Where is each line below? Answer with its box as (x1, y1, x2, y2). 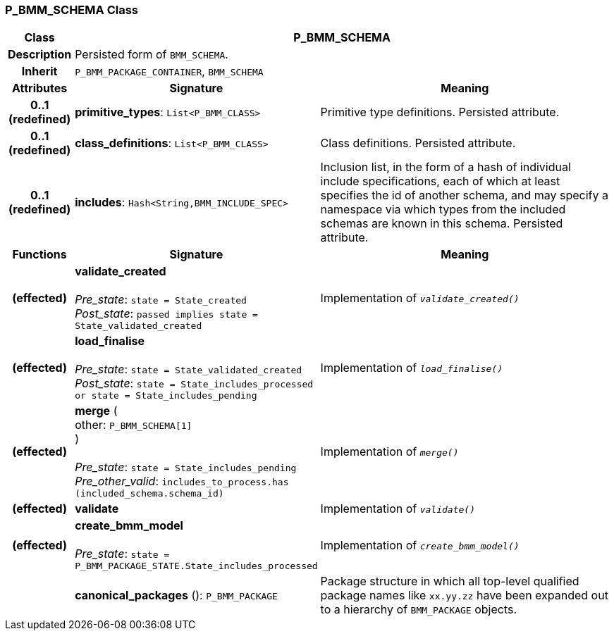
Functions (12, 247, 67, 262)
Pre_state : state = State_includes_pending (75, 460, 297, 475)
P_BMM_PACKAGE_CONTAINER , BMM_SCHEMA (75, 64, 264, 79)
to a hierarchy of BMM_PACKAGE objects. (320, 602, 517, 617)
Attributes (12, 81, 68, 96)
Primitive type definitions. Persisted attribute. (320, 105, 560, 120)
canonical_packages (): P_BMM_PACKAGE (75, 588, 278, 603)
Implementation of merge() (320, 444, 459, 459)
